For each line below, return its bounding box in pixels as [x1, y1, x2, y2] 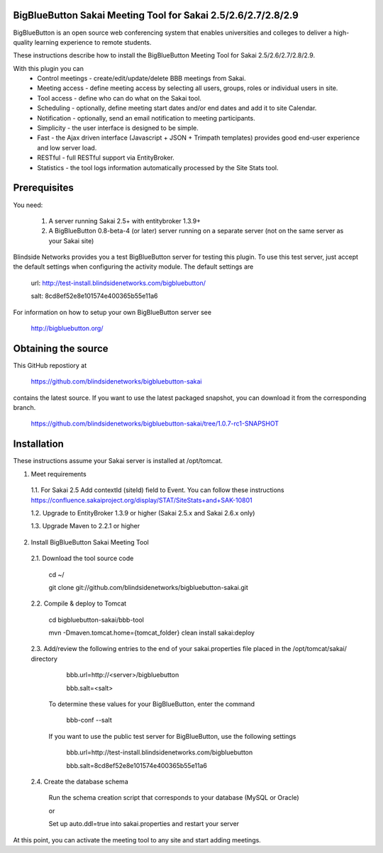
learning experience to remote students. [34, 38, 152, 46]
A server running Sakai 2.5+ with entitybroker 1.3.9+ [48, 216, 201, 225]
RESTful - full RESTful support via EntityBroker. [37, 153, 175, 162]
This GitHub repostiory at [13, 361, 87, 369]
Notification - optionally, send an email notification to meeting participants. [37, 113, 255, 122]
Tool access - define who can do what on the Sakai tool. [37, 94, 202, 102]
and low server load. [37, 143, 97, 152]
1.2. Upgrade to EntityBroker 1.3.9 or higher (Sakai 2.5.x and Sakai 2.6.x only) [30, 508, 255, 517]
